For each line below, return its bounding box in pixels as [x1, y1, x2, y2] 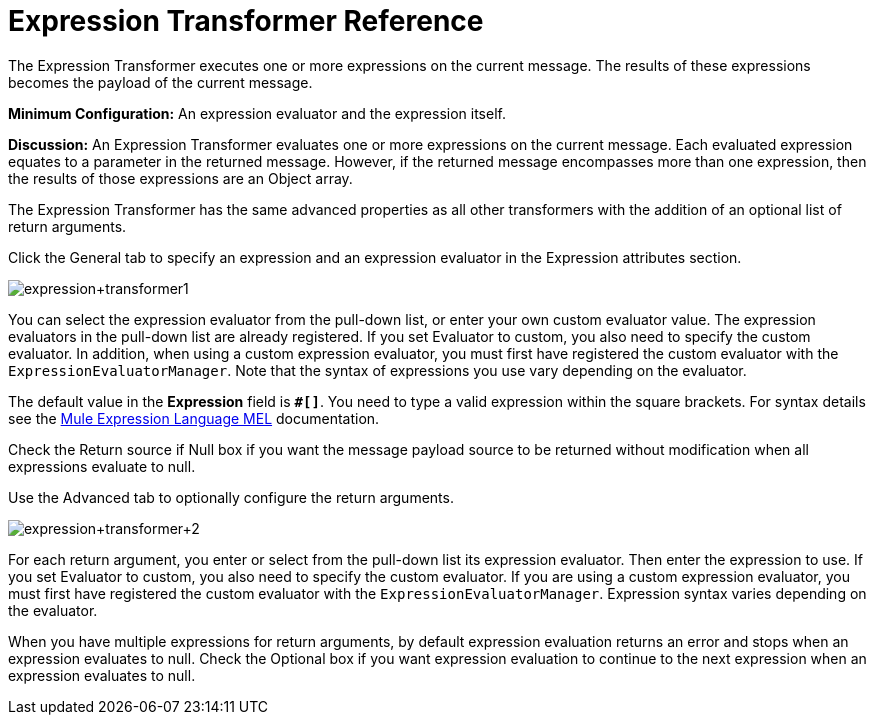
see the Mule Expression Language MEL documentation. [8, 409, 380, 427]
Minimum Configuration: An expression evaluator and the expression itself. [8, 104, 506, 122]
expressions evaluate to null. [8, 457, 196, 475]
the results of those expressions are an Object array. [8, 169, 353, 187]
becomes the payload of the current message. [8, 73, 313, 91]
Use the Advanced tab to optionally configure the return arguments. [8, 488, 454, 506]
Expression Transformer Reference [8, 4, 484, 38]
